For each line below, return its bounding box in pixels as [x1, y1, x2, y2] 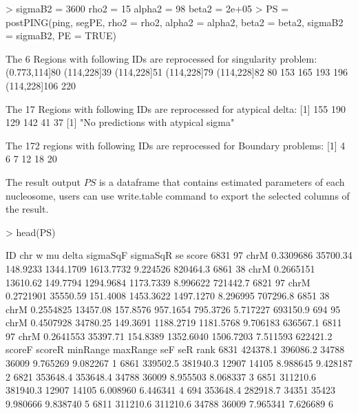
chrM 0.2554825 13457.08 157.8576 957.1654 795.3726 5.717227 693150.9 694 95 [6, 301, 341, 316]
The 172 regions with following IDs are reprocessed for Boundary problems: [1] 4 [6, 138, 346, 152]
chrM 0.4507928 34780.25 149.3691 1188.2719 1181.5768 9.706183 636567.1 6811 [6, 315, 342, 330]
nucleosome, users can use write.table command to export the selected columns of [6, 188, 350, 202]
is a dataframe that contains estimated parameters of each [98, 174, 345, 189]
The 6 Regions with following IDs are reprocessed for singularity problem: [6, 51, 317, 65]
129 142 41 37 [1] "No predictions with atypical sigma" [6, 115, 235, 129]
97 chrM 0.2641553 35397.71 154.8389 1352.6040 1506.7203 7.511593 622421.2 [6, 328, 333, 343]
